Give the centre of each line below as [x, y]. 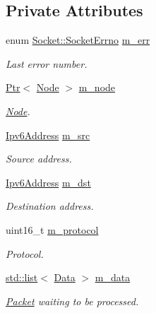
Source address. [39, 159]
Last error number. [47, 63]
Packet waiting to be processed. [72, 301]
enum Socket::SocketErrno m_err [78, 40]
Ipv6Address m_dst [48, 182]
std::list [22, 277]
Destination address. [50, 206]
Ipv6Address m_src [48, 135]
